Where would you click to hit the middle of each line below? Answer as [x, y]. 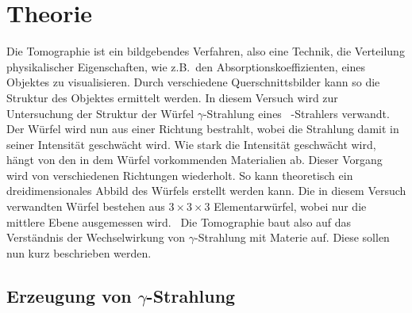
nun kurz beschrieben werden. [79, 252]
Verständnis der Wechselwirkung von [96, 237]
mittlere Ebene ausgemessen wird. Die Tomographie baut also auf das [179, 221]
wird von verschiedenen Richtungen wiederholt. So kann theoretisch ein [180, 175]
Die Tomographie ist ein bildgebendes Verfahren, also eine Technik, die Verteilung [206, 51]
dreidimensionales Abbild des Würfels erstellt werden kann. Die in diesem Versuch [206, 191]
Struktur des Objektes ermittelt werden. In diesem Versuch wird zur [172, 97]
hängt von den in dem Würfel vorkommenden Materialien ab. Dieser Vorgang [194, 160]
